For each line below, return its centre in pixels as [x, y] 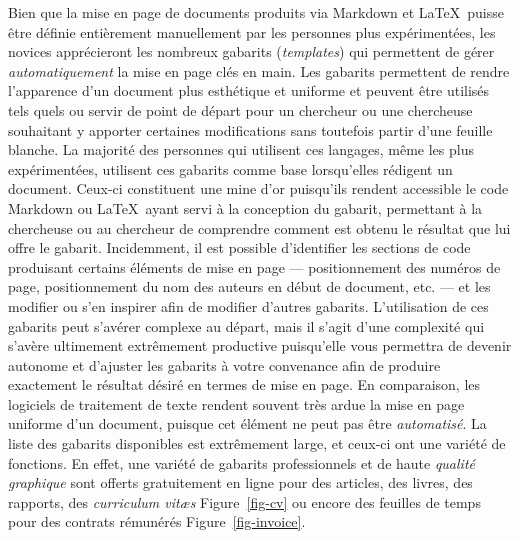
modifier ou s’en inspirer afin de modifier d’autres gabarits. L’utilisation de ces [248, 305]
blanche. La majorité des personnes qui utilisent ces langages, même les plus [241, 149]
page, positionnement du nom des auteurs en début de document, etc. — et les [249, 286]
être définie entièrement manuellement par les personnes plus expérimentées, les [252, 31]
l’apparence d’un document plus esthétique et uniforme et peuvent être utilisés [249, 90]
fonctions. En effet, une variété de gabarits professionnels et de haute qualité [241, 462]
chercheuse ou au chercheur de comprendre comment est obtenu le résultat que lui [259, 227]
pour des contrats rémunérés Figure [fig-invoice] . [157, 521]
